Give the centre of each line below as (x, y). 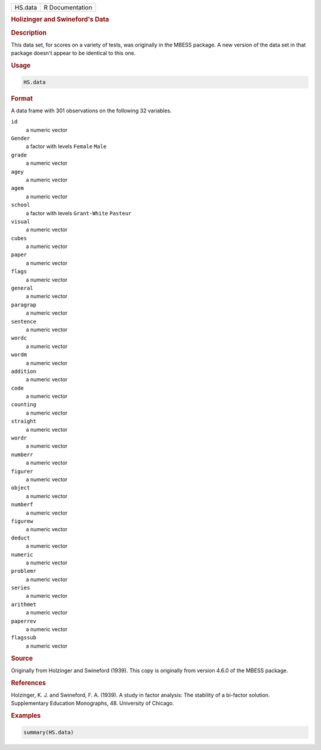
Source (22, 658)
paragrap (24, 305)
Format (22, 98)
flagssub (24, 638)
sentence (24, 321)
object (21, 488)
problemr (24, 571)
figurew (22, 521)
